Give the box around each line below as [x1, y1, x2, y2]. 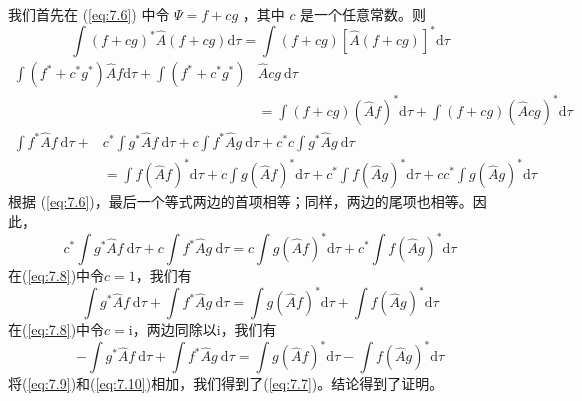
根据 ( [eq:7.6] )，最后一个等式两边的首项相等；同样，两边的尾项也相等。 [8, 191, 473, 212]
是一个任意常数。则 [300, 4, 427, 24]
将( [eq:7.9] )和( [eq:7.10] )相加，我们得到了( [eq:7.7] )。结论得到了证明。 [8, 373, 444, 394]
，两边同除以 [132, 319, 217, 340]
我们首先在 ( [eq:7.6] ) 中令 [8, 4, 170, 24]
